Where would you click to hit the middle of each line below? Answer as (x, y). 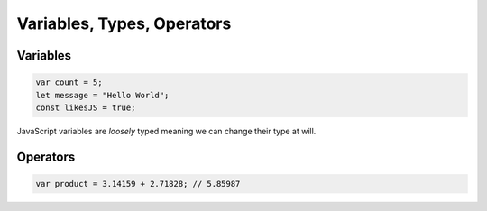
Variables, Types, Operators (124, 23)
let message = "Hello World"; (102, 95)
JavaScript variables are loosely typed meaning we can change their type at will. (166, 131)
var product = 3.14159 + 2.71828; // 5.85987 (138, 183)
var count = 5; (69, 83)
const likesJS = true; (86, 107)
